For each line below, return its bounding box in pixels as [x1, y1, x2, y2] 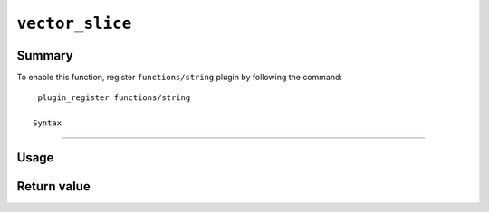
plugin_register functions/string [37, 93, 191, 103]
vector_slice [16, 14, 132, 33]
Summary [16, 48, 73, 63]
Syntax [33, 118, 62, 128]
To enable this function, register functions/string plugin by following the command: [16, 72, 343, 83]
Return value [16, 179, 91, 194]
